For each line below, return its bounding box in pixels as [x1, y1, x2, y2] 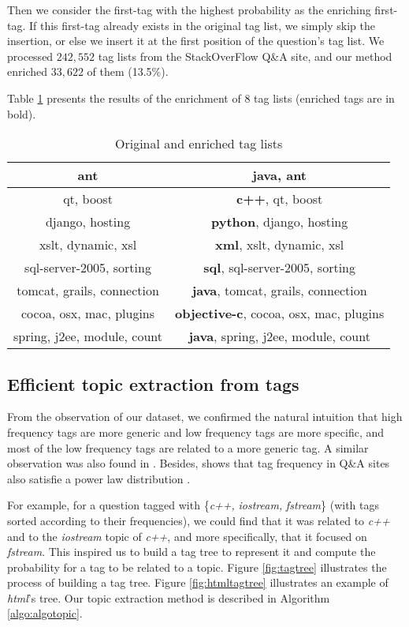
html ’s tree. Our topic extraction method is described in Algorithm [7, 589, 330, 606]
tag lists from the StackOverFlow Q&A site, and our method [98, 47, 392, 64]
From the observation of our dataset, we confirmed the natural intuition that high [7, 408, 403, 425]
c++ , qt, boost [236, 190, 323, 208]
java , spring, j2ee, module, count [188, 327, 370, 346]
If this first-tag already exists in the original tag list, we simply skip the [28, 17, 375, 33]
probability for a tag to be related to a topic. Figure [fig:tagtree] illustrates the [7, 558, 387, 575]
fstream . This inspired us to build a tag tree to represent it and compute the [7, 543, 376, 560]
